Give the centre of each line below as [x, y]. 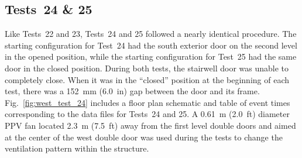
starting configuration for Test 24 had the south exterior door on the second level [151, 45]
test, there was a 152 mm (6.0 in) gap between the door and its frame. [132, 91]
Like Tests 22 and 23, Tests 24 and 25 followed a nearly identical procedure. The [151, 34]
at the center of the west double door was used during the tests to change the [144, 137]
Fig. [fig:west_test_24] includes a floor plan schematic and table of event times [147, 102]
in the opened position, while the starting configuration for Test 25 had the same [151, 56]
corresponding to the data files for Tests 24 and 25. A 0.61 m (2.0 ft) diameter [147, 114]
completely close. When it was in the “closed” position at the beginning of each [147, 79]
